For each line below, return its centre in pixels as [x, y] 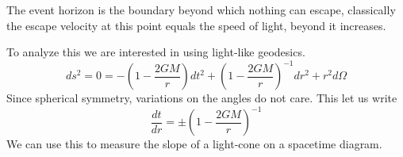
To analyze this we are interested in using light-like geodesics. [156, 52]
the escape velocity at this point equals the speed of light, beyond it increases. [196, 25]
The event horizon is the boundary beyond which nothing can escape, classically [201, 10]
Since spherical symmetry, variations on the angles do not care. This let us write [202, 98]
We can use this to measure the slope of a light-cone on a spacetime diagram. [194, 144]
